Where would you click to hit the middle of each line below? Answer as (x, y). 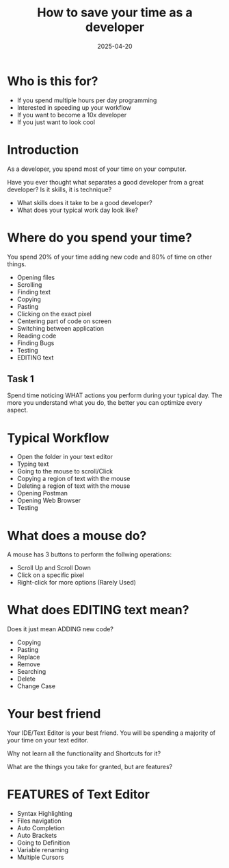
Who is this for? (53, 81)
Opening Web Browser (49, 501)
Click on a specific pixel (50, 575)
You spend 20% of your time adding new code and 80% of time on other (110, 257)
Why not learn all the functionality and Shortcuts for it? (84, 753)
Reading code (37, 336)
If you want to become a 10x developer (72, 115)
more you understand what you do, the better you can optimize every (105, 403)
